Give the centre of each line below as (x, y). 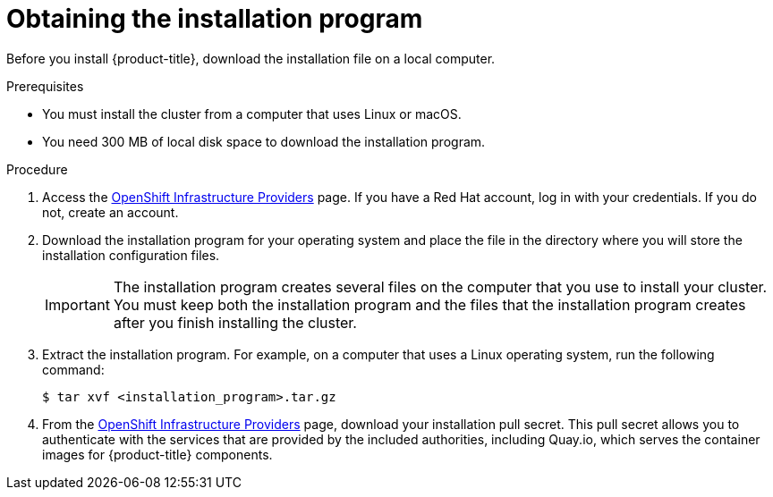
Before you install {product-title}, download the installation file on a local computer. (251, 58)
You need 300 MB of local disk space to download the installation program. (264, 141)
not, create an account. (110, 212)
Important (77, 304)
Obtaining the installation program (215, 19)
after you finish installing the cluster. (235, 322)
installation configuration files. (131, 255)
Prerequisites (45, 86)
